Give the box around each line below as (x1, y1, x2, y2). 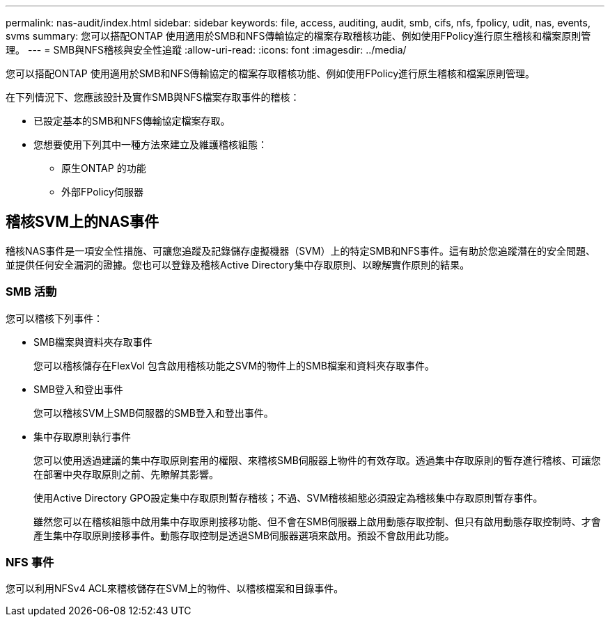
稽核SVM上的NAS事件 (6, 213, 159, 231)
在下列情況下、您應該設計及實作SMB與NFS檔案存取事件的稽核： (6, 91, 300, 103)
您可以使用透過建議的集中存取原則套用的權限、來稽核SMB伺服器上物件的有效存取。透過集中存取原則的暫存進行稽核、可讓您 (33, 454, 601, 466)
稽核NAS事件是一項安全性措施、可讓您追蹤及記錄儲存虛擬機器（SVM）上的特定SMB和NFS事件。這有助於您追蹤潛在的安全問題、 (6, 244, 596, 257)
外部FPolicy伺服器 (61, 186, 143, 198)
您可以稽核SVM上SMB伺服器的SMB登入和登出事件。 (33, 406, 274, 419)
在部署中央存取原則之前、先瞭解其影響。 (33, 468, 219, 480)
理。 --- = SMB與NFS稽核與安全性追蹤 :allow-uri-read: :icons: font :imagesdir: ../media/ (6, 44, 407, 56)
